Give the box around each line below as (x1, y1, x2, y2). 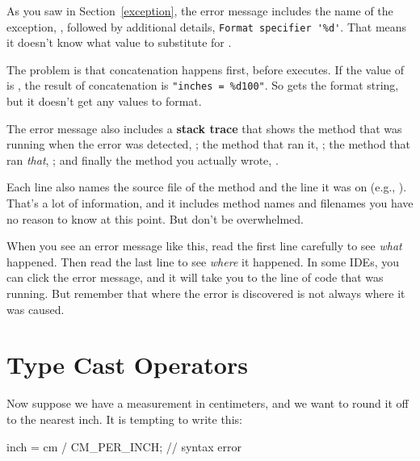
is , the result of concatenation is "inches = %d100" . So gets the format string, (6, 77, 399, 94)
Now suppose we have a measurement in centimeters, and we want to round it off (6, 395, 409, 412)
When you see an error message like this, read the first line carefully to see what (6, 237, 402, 254)
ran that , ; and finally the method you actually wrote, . (6, 151, 279, 168)
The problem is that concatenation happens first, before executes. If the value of (6, 61, 404, 78)
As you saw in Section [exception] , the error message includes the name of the (6, 2, 393, 19)
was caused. (6, 300, 65, 317)
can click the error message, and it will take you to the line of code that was (6, 269, 384, 286)
